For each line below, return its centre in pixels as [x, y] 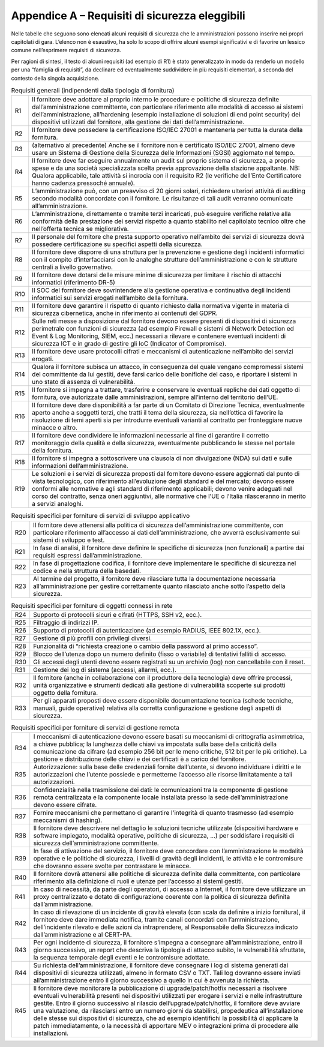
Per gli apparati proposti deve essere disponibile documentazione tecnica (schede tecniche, [163, 701]
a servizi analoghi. [58, 504]
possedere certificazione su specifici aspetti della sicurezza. [118, 244]
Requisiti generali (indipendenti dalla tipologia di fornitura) [93, 91]
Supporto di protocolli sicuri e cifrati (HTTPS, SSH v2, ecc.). [118, 615]
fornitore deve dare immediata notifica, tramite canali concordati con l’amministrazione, [157, 920]
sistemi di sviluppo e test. [69, 540]
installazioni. [51, 1033]
